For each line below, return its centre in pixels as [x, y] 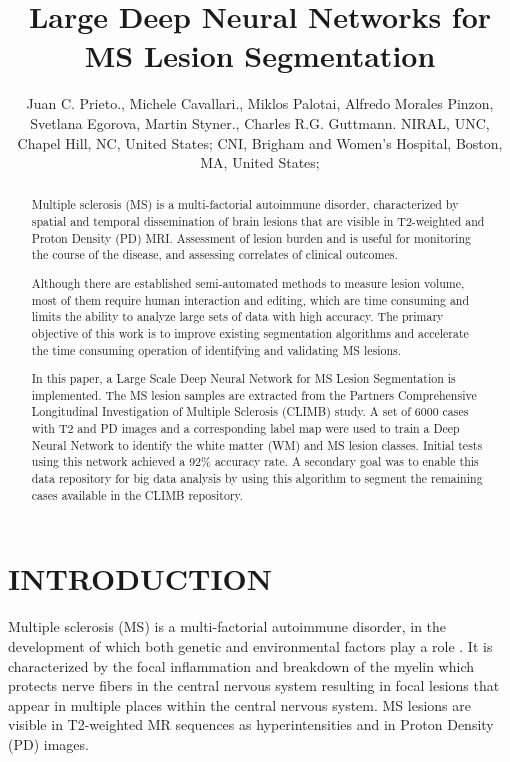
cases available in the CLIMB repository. [137, 494]
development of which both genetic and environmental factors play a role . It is [250, 645]
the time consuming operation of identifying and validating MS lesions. [216, 349]
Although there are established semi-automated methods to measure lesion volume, [248, 283]
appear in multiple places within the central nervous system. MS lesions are [239, 704]
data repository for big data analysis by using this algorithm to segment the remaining [257, 478]
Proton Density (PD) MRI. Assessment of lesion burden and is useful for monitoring [251, 237]
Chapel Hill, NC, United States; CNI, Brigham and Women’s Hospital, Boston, [260, 142]
